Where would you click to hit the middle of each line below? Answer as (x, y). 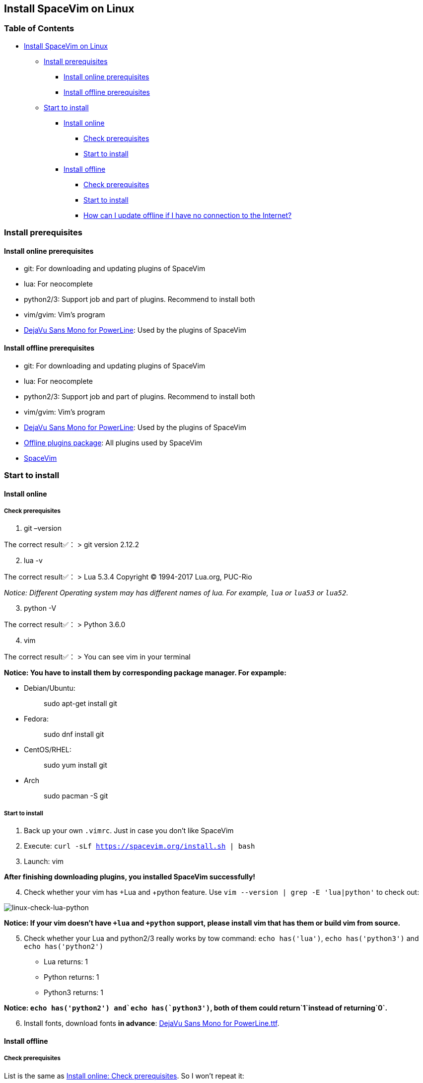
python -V (40, 608)
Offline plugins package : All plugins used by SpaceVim (113, 442)
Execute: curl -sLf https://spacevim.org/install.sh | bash (140, 846)
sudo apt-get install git (80, 704)
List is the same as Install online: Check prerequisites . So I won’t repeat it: (124, 1076)
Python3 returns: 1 (73, 993)
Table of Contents (39, 29)
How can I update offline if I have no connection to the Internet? (188, 215)
